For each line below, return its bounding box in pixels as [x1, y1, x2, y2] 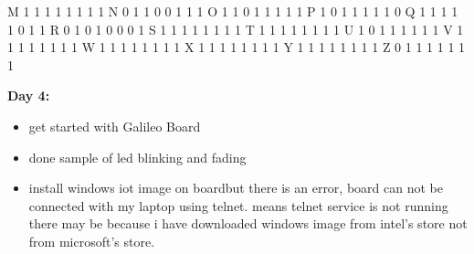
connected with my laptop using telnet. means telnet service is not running [28, 196, 448, 215]
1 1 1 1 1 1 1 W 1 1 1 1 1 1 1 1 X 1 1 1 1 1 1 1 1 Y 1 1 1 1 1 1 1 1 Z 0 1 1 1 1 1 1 [7, 37, 466, 57]
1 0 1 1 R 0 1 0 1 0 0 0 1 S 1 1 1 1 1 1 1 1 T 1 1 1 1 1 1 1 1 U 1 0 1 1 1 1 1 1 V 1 [7, 19, 464, 38]
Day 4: [7, 86, 50, 105]
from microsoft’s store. [28, 231, 155, 250]
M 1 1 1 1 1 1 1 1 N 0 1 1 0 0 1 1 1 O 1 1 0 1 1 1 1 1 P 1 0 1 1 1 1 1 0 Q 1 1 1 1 [7, 2, 458, 20]
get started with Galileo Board [28, 116, 201, 135]
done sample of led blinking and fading [28, 147, 247, 166]
